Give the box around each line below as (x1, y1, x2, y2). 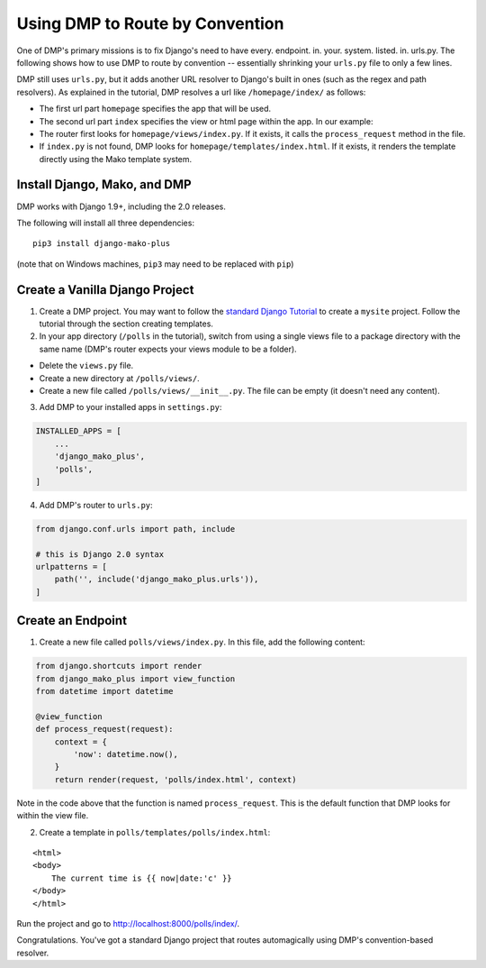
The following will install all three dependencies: (16, 217, 195, 228)
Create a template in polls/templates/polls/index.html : (39, 826, 271, 837)
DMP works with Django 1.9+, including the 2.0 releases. (16, 201, 227, 212)
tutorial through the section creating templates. (39, 318, 213, 329)
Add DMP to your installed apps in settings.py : (39, 402, 222, 413)
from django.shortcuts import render (35, 661, 202, 671)
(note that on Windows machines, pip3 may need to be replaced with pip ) (16, 258, 294, 269)
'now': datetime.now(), (73, 749, 179, 760)
